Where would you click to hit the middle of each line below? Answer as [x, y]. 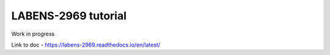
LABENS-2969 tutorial [69, 16]
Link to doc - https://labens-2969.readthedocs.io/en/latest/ [86, 45]
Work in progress [33, 34]
